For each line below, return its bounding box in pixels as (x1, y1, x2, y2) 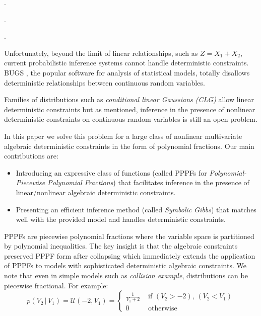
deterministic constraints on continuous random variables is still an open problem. (4, 114, 257, 124)
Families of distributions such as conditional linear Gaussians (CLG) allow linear (4, 94, 254, 105)
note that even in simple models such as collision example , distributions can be (4, 270, 248, 281)
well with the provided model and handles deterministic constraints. (16, 214, 226, 224)
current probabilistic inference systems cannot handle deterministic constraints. (4, 57, 249, 68)
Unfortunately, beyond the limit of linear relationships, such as (4, 47, 198, 58)
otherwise (148, 304, 177, 312)
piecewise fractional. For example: (4, 280, 108, 290)
